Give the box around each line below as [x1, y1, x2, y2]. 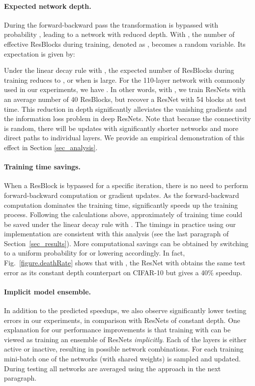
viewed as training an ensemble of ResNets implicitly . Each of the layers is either [4, 334, 247, 344]
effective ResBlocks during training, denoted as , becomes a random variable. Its [4, 38, 246, 49]
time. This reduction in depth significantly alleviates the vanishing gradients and [4, 103, 247, 114]
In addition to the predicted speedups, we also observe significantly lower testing [4, 305, 247, 316]
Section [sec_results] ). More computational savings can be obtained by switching [4, 238, 249, 248]
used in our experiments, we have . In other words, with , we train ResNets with [4, 84, 246, 95]
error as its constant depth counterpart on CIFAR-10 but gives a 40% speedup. [4, 267, 242, 277]
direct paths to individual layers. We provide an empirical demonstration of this [4, 132, 245, 143]
